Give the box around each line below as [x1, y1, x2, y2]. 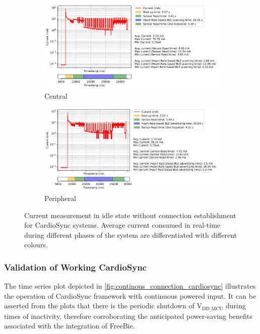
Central [44, 90, 68, 101]
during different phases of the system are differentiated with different [24, 229, 237, 240]
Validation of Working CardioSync [4, 260, 147, 273]
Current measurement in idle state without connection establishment [24, 210, 236, 220]
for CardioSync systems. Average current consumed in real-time [24, 220, 221, 230]
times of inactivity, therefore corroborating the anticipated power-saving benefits [4, 310, 252, 321]
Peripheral [44, 193, 76, 204]
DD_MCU [202, 306, 223, 311]
